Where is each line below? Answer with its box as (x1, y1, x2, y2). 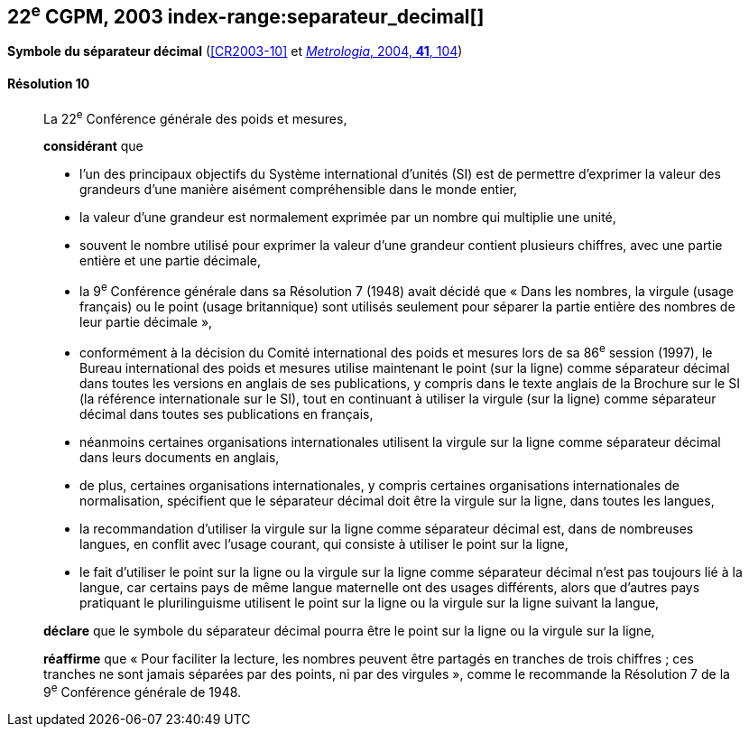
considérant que (43, 138, 143, 154)
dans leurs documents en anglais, (79, 449, 280, 465)
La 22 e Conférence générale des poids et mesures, (43, 107, 347, 126)
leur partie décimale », (79, 313, 213, 330)
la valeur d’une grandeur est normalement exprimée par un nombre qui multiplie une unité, (79, 209, 616, 226)
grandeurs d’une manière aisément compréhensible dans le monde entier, (79, 181, 518, 198)
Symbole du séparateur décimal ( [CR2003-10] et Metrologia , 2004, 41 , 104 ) (7, 43, 463, 60)
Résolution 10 (7, 76, 90, 92)
